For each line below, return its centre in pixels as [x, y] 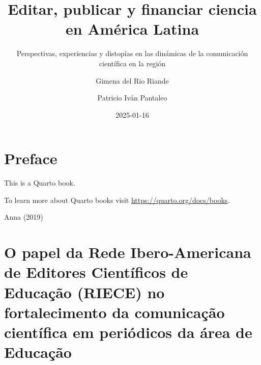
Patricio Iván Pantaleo [132, 98]
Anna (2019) [24, 217]
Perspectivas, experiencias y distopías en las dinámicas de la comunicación [132, 53]
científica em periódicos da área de [128, 332]
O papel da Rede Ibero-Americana [128, 252]
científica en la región [132, 63]
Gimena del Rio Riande [132, 80]
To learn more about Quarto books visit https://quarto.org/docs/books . [117, 200]
